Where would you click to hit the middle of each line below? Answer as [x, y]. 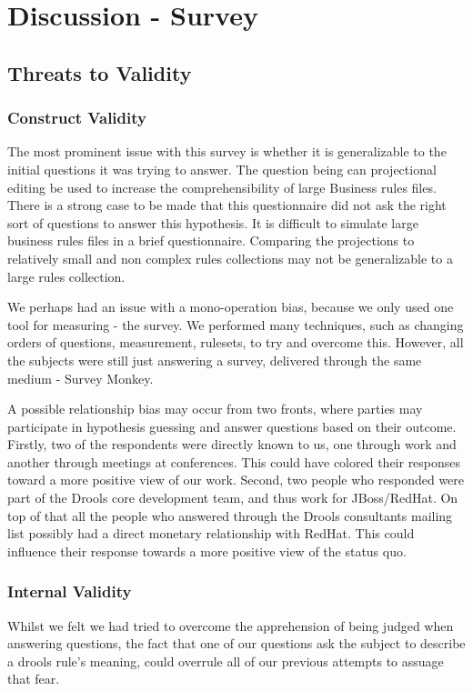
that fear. [34, 679]
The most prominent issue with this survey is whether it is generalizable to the [227, 151]
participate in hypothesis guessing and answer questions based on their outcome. [232, 426]
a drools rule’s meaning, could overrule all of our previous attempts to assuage [226, 661]
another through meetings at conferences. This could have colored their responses [234, 461]
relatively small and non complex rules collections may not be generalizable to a [230, 258]
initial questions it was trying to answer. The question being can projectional [222, 169]
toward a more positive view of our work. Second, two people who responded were [236, 480]
